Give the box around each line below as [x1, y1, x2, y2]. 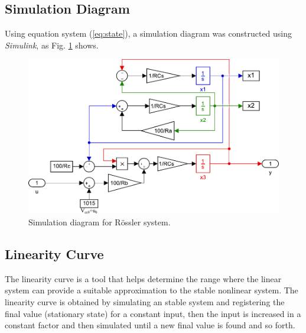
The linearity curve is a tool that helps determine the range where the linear [5, 272, 282, 284]
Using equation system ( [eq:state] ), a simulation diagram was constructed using [5, 27, 292, 40]
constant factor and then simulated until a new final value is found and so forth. [5, 319, 295, 331]
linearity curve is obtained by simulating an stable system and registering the [5, 296, 285, 308]
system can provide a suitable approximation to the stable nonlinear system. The [5, 284, 298, 296]
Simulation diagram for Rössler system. [28, 216, 171, 228]
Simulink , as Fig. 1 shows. [5, 38, 99, 51]
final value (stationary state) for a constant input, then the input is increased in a [5, 307, 301, 319]
